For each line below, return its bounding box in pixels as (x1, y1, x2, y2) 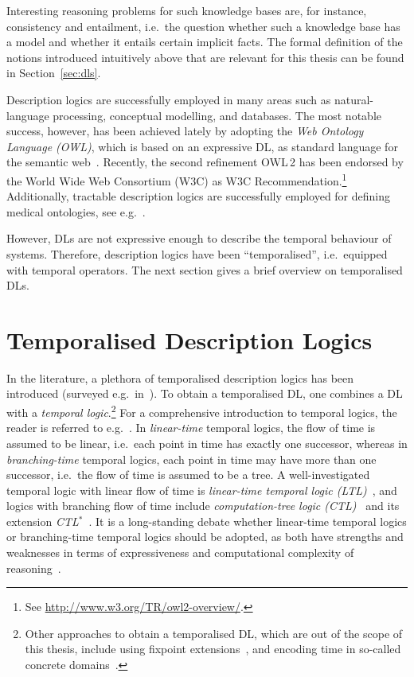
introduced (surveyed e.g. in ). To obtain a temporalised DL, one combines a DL (6, 385, 403, 402)
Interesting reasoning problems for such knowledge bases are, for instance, (6, 2, 367, 18)
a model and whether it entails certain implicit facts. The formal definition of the (6, 33, 403, 50)
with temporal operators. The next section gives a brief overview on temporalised (6, 261, 403, 278)
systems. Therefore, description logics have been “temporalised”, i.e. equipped (6, 245, 388, 262)
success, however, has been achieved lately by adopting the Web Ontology (6, 123, 364, 139)
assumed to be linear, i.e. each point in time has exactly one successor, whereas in (6, 434, 408, 451)
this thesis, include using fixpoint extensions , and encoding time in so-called (25, 640, 401, 657)
